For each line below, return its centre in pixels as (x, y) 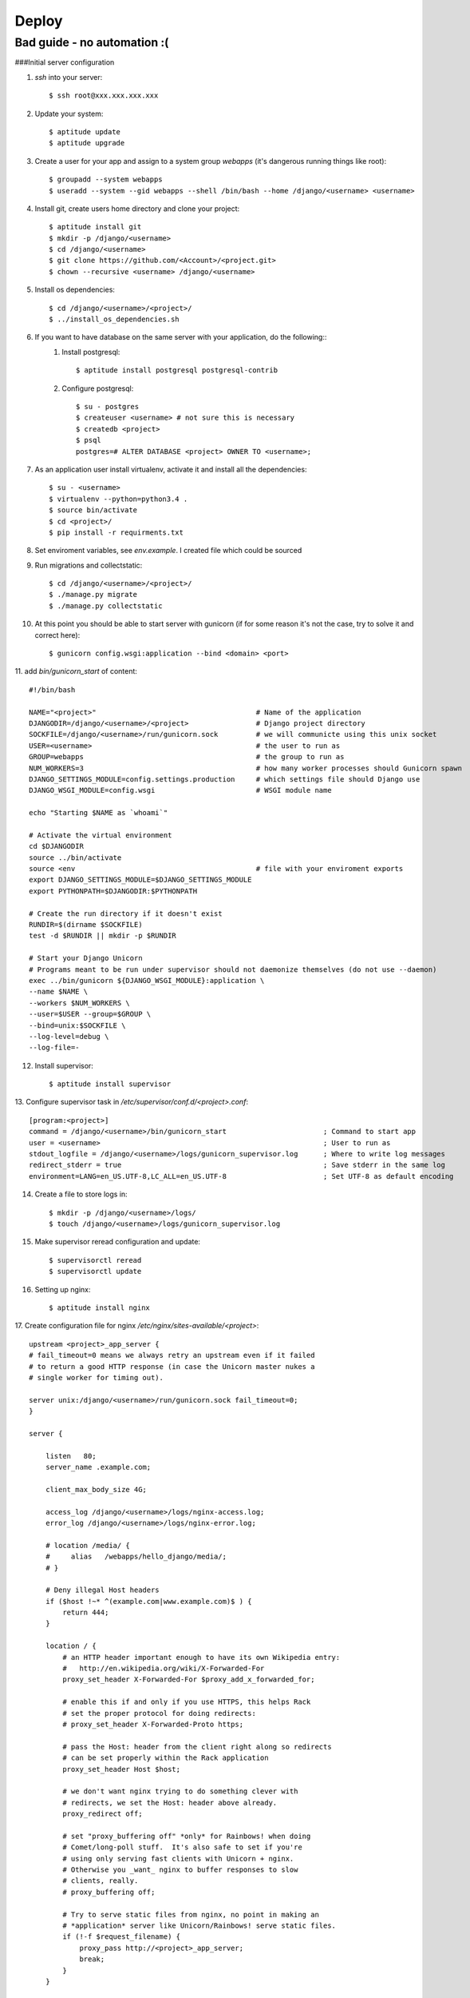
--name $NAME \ (59, 992)
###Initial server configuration (65, 62)
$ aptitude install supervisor (110, 1084)
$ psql (89, 440)
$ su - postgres (108, 406)
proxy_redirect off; (103, 1814)
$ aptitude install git (95, 227)
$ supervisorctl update (95, 1272)
